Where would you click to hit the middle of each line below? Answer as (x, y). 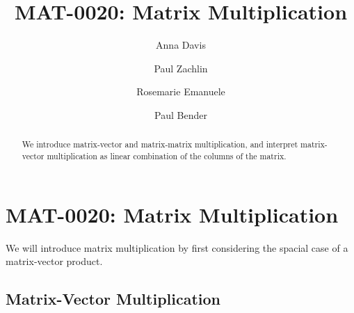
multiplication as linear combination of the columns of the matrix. (167, 155)
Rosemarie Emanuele (181, 91)
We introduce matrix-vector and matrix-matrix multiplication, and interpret (160, 144)
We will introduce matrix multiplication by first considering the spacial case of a (177, 247)
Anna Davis (181, 45)
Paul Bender (181, 114)
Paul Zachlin (181, 68)
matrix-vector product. (54, 261)
